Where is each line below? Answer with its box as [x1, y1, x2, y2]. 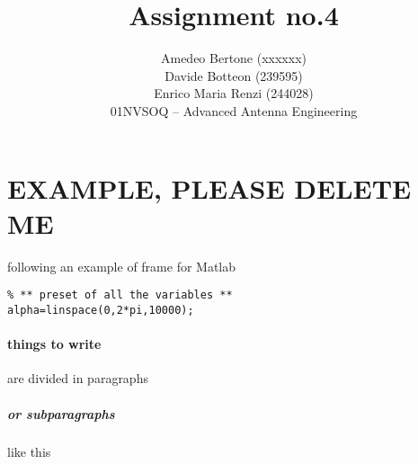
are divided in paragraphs [7, 369, 148, 388]
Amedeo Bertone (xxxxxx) [160, 49, 307, 67]
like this [7, 442, 51, 461]
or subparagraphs [7, 404, 115, 423]
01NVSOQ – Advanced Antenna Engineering [110, 101, 358, 120]
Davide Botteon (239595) [165, 66, 303, 85]
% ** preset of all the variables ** [7, 289, 233, 302]
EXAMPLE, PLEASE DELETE [7, 169, 412, 206]
